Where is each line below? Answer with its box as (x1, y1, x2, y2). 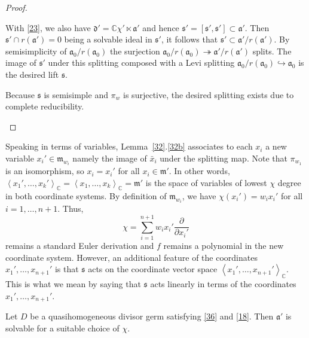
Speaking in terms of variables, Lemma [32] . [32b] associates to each (5, 140, 253, 153)
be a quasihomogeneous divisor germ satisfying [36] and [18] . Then (30, 309, 274, 322)
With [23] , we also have (5, 21, 91, 34)
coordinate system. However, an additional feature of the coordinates (5, 251, 258, 263)
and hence (142, 21, 179, 34)
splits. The (252, 44, 292, 57)
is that (54, 263, 79, 275)
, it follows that (161, 33, 218, 45)
